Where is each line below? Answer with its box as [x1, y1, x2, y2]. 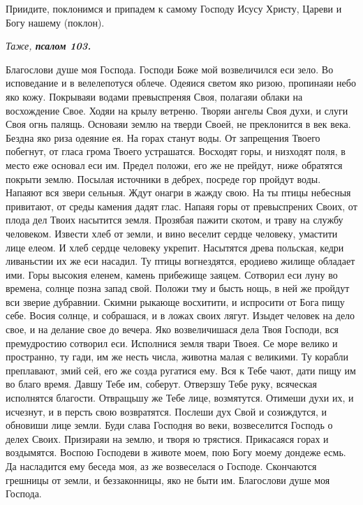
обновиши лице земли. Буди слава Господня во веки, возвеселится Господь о [6, 418, 333, 432]
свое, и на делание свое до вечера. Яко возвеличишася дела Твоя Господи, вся [6, 322, 339, 337]
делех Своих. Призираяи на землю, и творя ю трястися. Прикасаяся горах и [6, 431, 329, 446]
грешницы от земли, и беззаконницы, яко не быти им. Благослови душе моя [6, 472, 330, 487]
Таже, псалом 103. [6, 38, 91, 53]
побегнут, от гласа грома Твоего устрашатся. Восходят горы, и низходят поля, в [6, 144, 346, 159]
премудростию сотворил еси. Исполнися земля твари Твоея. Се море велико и [6, 335, 338, 350]
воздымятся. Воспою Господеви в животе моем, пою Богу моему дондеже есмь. [6, 445, 346, 460]
